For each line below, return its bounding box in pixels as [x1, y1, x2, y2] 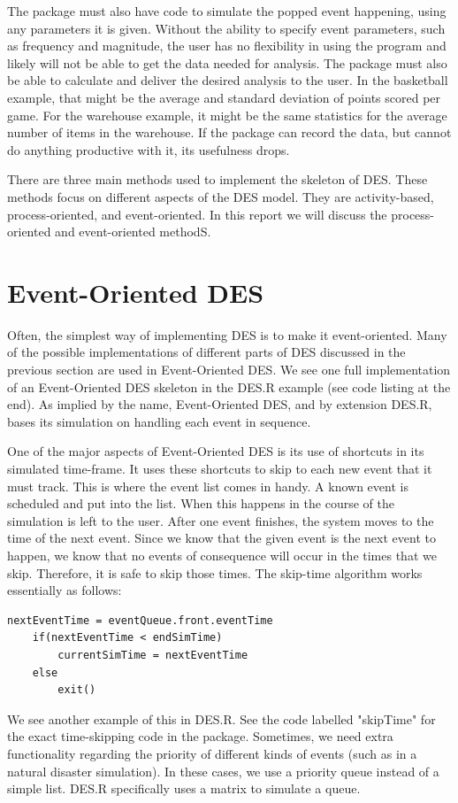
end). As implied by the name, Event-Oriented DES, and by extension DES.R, [7, 395, 432, 413]
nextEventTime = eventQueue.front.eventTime [7, 614, 273, 627]
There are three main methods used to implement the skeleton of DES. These [7, 170, 428, 189]
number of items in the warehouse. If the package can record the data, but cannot [7, 123, 452, 142]
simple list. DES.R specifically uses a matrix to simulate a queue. [7, 779, 361, 798]
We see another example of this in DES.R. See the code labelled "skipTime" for [7, 709, 436, 728]
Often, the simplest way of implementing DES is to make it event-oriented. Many [7, 325, 447, 344]
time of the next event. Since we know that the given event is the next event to [7, 529, 436, 547]
